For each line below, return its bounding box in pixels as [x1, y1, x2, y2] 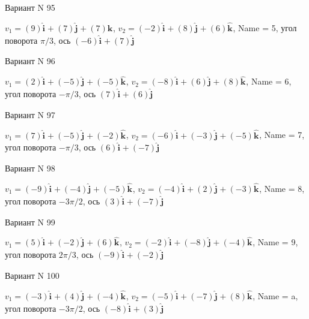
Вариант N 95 [5, 1, 55, 13]
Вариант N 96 [5, 55, 55, 67]
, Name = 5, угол [233, 21, 297, 34]
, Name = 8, [259, 182, 305, 195]
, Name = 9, [252, 236, 298, 248]
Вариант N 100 [5, 269, 60, 282]
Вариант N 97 [5, 108, 55, 121]
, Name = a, [252, 289, 298, 302]
